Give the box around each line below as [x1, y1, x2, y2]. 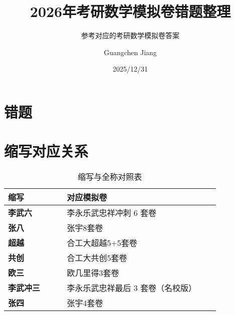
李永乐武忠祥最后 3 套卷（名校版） [67, 282, 197, 294]
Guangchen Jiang [104, 47, 157, 57]
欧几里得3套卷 [67, 267, 119, 279]
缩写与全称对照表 [78, 171, 142, 183]
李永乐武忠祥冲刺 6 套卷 [67, 207, 157, 219]
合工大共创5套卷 [67, 252, 127, 264]
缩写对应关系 [4, 141, 89, 161]
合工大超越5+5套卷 [67, 237, 137, 249]
